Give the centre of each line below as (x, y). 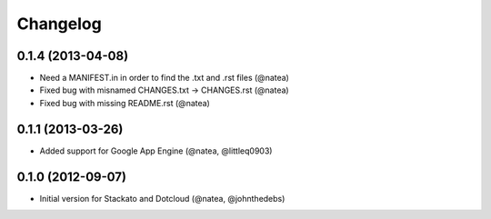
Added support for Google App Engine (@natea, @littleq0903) (156, 151)
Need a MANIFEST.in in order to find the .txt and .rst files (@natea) (165, 78)
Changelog (59, 24)
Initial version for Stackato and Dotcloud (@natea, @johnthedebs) (162, 198)
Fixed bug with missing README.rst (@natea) (125, 103)
